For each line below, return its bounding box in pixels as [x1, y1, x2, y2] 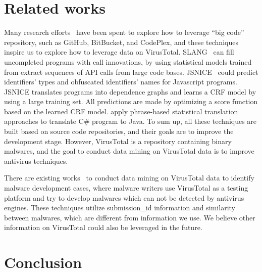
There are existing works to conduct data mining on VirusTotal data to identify [4, 172, 254, 183]
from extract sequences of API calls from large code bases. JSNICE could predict [4, 66, 258, 77]
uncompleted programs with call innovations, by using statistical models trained [4, 56, 252, 67]
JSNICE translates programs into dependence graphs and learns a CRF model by [4, 86, 256, 97]
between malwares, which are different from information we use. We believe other [4, 212, 255, 222]
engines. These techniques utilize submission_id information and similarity [4, 202, 235, 213]
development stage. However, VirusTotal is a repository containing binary [4, 135, 232, 146]
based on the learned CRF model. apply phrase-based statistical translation [4, 106, 238, 116]
